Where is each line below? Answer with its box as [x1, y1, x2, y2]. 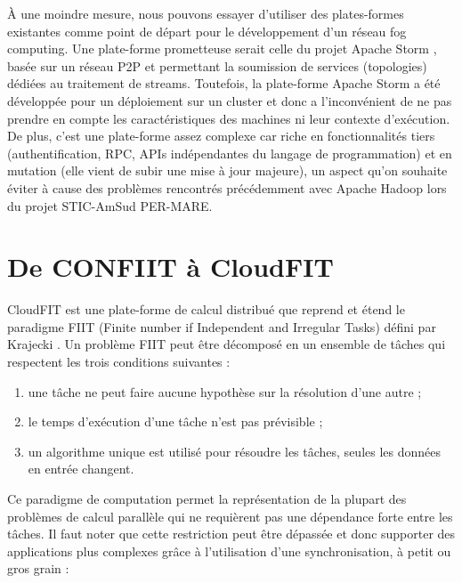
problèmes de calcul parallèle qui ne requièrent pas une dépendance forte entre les [7, 506, 453, 525]
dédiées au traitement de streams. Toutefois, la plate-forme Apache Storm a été [7, 74, 441, 93]
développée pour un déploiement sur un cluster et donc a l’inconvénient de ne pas [7, 91, 452, 109]
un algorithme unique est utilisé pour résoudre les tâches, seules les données [28, 441, 441, 460]
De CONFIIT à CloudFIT [7, 248, 334, 285]
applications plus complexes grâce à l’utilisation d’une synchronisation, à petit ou [7, 541, 451, 560]
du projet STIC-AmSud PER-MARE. [7, 196, 213, 215]
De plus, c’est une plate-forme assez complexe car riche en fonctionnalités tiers [7, 126, 435, 145]
